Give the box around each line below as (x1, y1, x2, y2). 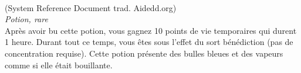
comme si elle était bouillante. (5, 58, 113, 71)
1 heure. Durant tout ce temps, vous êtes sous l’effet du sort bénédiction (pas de (5, 36, 293, 48)
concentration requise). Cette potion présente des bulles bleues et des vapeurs (5, 47, 283, 59)
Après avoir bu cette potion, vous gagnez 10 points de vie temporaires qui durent (5, 24, 297, 36)
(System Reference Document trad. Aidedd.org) (5, 1, 177, 13)
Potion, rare (5, 13, 48, 25)
